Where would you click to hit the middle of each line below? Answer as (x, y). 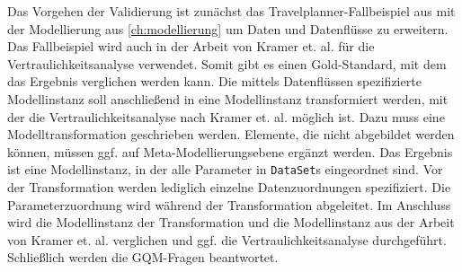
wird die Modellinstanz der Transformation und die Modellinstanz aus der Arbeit (231, 222)
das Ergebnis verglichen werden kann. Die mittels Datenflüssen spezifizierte (214, 81)
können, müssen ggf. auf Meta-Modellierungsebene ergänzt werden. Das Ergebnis (230, 151)
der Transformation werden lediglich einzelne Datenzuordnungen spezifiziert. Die (229, 187)
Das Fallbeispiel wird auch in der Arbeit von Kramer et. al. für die (191, 46)
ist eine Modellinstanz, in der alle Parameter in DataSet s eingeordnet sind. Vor (225, 169)
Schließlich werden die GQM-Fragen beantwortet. (143, 257)
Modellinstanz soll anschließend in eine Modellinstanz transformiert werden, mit (228, 98)
